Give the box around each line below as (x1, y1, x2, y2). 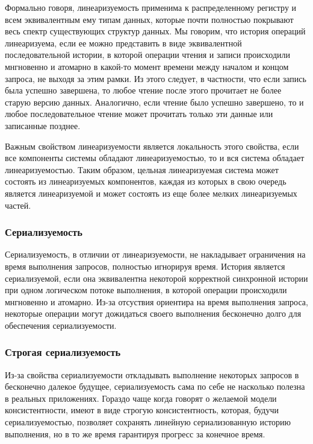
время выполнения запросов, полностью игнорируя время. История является (5, 259, 285, 272)
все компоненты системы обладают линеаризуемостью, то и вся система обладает (5, 151, 305, 164)
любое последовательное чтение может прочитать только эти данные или (5, 107, 273, 120)
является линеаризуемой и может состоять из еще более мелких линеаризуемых (5, 186, 297, 199)
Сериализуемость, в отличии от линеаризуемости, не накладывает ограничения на (5, 248, 306, 261)
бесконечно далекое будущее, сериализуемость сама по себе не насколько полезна (5, 380, 305, 393)
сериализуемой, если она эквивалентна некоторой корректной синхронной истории (5, 271, 308, 284)
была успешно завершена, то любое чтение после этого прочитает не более (5, 84, 282, 97)
